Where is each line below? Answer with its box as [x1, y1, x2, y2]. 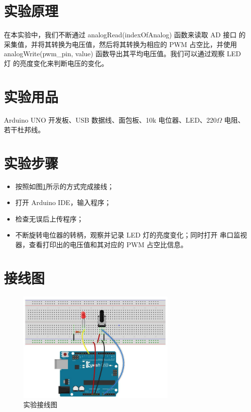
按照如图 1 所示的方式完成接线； [15, 181, 114, 191]
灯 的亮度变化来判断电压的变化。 [4, 58, 108, 68]
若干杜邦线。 [4, 124, 45, 134]
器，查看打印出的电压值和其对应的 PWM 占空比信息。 [15, 239, 187, 249]
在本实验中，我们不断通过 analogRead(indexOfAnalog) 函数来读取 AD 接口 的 [4, 29, 246, 39]
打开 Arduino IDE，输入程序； [15, 197, 111, 207]
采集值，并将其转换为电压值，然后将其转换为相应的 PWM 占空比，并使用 [4, 39, 237, 49]
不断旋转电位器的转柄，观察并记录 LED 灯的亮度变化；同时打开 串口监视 [15, 230, 247, 240]
